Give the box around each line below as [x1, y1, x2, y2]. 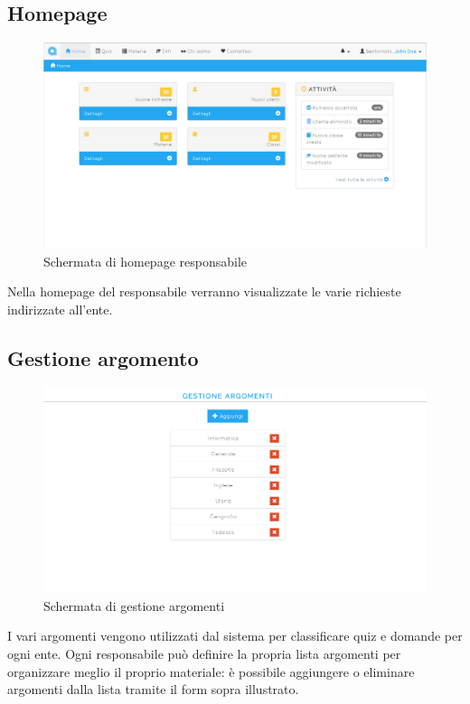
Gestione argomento [7, 343, 199, 371]
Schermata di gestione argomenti [43, 596, 225, 615]
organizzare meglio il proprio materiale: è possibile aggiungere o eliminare [7, 662, 415, 681]
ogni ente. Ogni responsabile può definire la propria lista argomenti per [7, 643, 401, 662]
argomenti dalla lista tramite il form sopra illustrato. [7, 680, 299, 699]
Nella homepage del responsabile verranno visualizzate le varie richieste [7, 282, 401, 301]
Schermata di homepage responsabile [43, 251, 248, 270]
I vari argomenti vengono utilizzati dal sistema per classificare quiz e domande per [7, 626, 463, 645]
